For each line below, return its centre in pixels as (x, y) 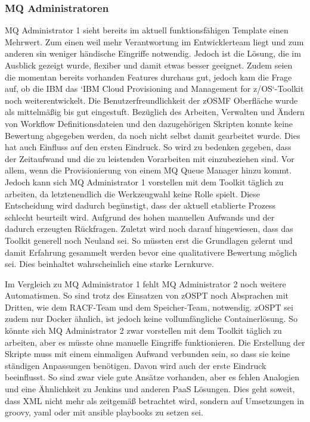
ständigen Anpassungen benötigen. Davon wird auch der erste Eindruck (136, 365)
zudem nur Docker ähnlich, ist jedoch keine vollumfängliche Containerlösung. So (151, 319)
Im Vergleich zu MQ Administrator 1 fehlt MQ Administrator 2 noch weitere (145, 283)
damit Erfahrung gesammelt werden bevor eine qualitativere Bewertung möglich (151, 252)
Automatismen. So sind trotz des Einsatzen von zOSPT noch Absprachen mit (147, 295)
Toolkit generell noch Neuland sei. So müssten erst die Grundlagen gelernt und (149, 240)
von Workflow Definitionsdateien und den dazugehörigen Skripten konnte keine (149, 123)
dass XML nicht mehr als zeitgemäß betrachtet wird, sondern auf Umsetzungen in (154, 400)
